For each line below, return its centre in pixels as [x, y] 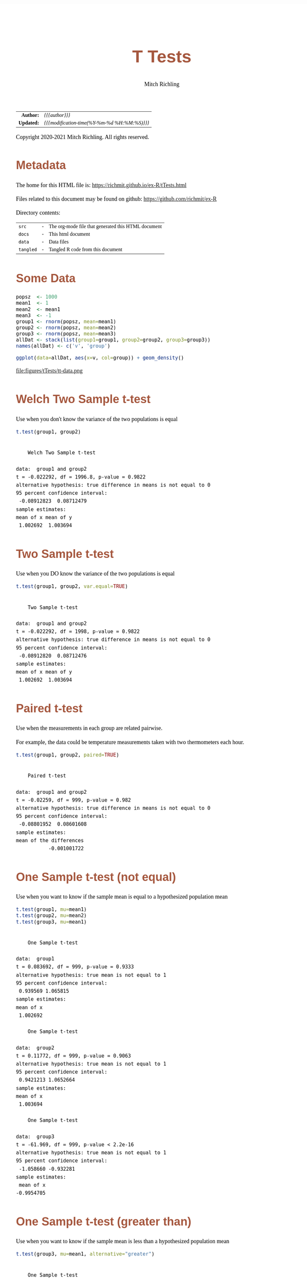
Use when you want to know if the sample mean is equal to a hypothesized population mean [122, 897]
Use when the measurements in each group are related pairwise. [89, 728]
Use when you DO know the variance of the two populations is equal [95, 574]
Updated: [29, 123]
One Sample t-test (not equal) [96, 877]
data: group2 [35, 1048]
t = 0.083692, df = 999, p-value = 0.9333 [75, 967]
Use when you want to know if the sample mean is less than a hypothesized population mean [123, 1242]
